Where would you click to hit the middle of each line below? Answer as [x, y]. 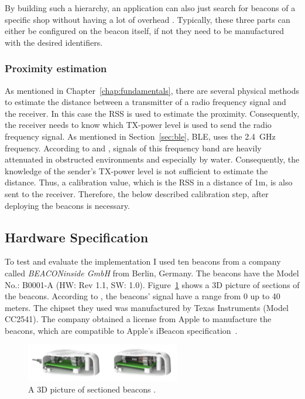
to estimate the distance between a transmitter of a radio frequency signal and [145, 102]
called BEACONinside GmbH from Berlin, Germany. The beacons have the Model [152, 273]
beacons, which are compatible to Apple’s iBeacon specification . [121, 330]
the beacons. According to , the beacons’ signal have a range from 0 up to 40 [143, 296]
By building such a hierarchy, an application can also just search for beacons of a [150, 8]
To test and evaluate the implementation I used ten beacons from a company [143, 261]
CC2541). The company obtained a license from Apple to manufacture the [138, 319]
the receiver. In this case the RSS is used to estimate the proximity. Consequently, [152, 113]
